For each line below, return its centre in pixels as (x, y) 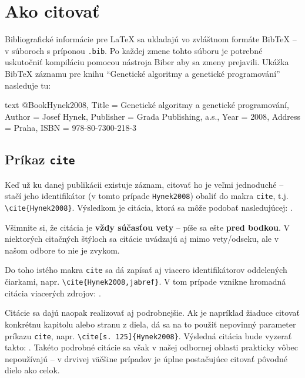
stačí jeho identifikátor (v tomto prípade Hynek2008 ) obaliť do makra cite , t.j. (147, 196)
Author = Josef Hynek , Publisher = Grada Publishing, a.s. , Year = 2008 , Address (153, 116)
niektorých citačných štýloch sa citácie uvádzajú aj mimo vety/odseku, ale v (142, 239)
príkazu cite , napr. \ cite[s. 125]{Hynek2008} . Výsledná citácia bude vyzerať (148, 335)
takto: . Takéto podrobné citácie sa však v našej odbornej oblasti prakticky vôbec (152, 347)
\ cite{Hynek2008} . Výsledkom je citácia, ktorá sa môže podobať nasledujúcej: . (149, 207)
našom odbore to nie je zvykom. (62, 250)
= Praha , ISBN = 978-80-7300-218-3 (71, 128)
